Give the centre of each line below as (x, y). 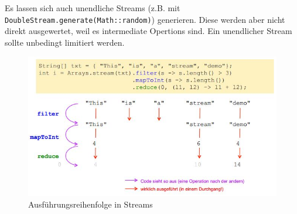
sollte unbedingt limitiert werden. (65, 42)
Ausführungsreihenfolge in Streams (91, 204)
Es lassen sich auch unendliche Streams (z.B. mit (93, 8)
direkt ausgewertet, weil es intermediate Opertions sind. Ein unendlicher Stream (148, 31)
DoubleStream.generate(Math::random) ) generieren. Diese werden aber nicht (145, 19)
